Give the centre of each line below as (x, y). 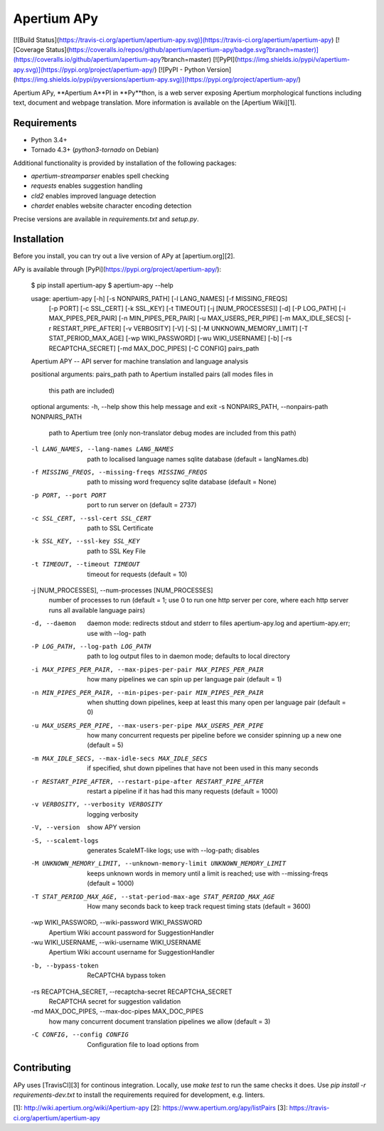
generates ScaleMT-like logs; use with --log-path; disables (173, 850)
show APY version (114, 827)
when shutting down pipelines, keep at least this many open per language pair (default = (217, 702)
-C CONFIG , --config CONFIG (80, 1035)
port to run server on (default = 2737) (142, 505)
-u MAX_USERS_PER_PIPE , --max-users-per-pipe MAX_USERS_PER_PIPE (147, 725)
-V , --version (55, 828)
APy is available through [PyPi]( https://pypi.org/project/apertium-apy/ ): (117, 269)
